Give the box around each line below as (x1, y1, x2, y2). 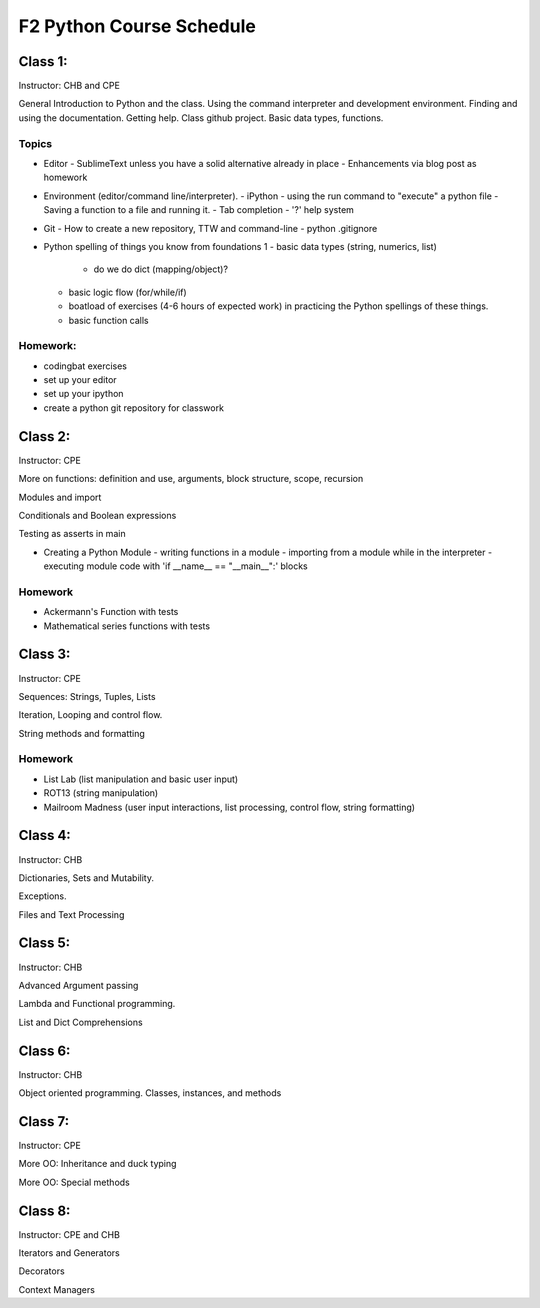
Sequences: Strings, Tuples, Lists (18, 690, 156, 702)
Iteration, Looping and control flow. (18, 709, 163, 721)
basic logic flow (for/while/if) (68, 286, 187, 298)
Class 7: (18, 1113, 70, 1130)
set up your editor (43, 374, 117, 386)
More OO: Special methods (18, 1176, 130, 1188)
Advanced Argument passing (18, 979, 139, 991)
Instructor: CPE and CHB (18, 1228, 120, 1240)
